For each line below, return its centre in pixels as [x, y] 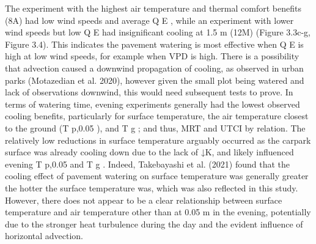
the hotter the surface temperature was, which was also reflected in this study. [152, 187]
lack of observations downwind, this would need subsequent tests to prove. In [149, 92]
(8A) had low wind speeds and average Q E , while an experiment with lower [149, 20]
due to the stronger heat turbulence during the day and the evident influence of [154, 224]
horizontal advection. [44, 236]
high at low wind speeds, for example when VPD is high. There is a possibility [152, 56]
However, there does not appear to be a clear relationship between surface [144, 200]
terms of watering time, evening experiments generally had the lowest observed [152, 104]
